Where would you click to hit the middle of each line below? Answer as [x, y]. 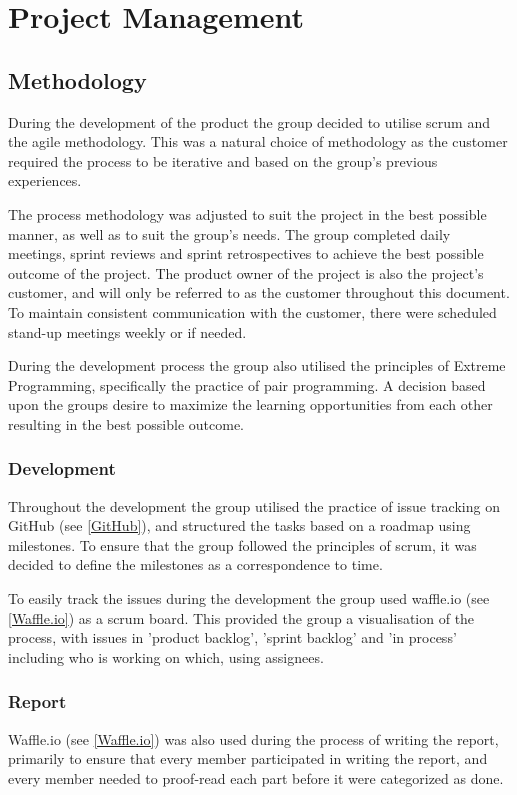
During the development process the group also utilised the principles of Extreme [257, 365]
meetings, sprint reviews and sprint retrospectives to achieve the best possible [246, 253]
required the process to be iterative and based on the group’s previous [223, 160]
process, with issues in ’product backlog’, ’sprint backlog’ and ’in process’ [232, 637]
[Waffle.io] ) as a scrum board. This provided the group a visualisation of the [241, 617]
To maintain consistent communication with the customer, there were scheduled [252, 311]
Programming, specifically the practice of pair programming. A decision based [247, 384]
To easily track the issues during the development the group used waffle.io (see [249, 598]
